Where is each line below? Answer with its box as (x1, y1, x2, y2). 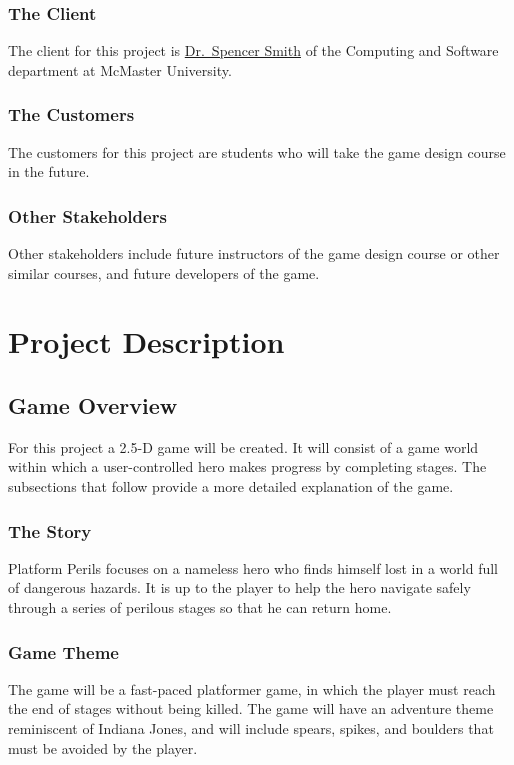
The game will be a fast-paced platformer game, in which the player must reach (8, 678, 496, 699)
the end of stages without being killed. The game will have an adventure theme (8, 698, 494, 719)
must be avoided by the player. (8, 737, 198, 758)
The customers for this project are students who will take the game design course (8, 141, 506, 162)
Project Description (8, 321, 285, 362)
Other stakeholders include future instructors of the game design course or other (8, 243, 500, 264)
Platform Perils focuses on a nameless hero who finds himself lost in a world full (8, 557, 498, 578)
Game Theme (8, 639, 119, 664)
